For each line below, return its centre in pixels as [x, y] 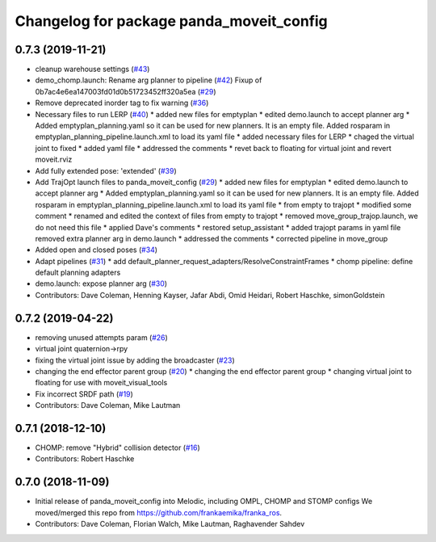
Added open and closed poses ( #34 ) [96, 250]
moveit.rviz [54, 160]
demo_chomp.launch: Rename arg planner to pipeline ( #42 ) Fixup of [149, 80]
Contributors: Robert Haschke [85, 459]
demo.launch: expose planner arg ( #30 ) [101, 284]
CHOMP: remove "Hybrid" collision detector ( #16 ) [118, 447]
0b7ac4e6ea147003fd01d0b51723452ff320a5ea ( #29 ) [126, 91]
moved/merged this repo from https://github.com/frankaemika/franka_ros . [159, 512]
